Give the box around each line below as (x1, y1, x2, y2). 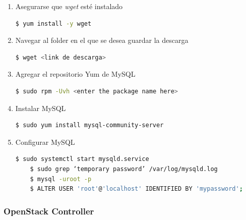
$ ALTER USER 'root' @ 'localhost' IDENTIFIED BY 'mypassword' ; (30, 185, 243, 193)
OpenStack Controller (4, 204, 94, 217)
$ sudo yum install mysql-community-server (15, 122, 164, 129)
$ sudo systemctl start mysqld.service (15, 155, 149, 163)
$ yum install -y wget (15, 20, 92, 27)
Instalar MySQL (15, 102, 66, 113)
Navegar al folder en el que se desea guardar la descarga (15, 35, 189, 45)
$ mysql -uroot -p (30, 175, 92, 183)
